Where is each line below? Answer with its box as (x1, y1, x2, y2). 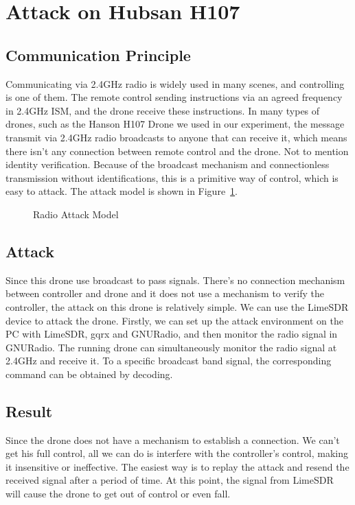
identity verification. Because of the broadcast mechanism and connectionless (5, 157, 330, 172)
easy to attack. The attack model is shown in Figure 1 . (5, 184, 238, 198)
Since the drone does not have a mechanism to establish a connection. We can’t (5, 432, 340, 447)
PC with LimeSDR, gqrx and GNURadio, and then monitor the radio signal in (5, 327, 338, 341)
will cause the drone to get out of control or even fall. (5, 486, 231, 501)
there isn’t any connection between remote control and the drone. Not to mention (5, 143, 349, 158)
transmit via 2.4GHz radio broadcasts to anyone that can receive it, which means (5, 130, 347, 144)
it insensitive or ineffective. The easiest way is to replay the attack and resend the (5, 459, 350, 473)
